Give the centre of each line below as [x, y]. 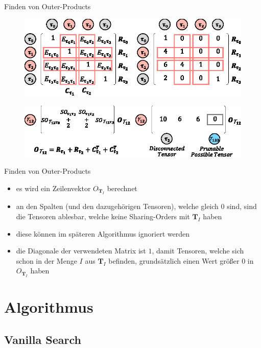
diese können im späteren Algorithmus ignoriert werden [103, 233]
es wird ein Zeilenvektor [53, 188]
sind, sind [242, 206]
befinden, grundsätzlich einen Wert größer [174, 260]
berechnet [122, 188]
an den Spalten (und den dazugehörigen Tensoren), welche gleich [117, 206]
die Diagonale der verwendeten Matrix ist [81, 251]
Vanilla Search [43, 339]
